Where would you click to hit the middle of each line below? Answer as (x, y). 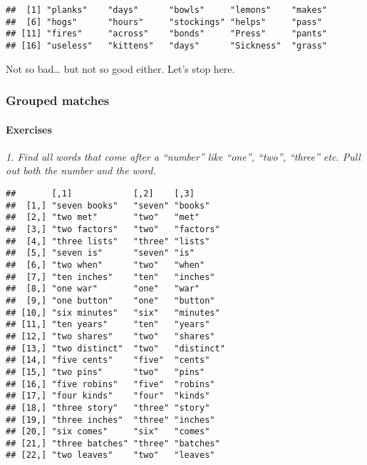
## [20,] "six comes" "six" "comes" (108, 432)
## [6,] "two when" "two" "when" (105, 265)
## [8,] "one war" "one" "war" (103, 289)
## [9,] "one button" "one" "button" (110, 300)
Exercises (29, 129)
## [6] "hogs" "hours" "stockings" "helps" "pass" (164, 22)
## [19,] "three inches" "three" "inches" (110, 420)
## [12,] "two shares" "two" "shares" (110, 336)
